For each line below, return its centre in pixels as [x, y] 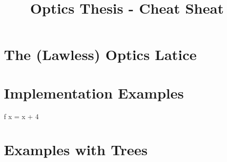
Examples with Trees [76, 150]
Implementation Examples [94, 92]
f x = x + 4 [21, 116]
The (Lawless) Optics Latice [100, 54]
